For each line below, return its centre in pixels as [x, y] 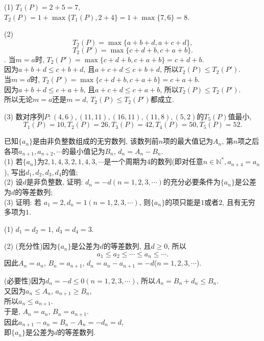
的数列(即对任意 [177, 161]
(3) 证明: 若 [23, 202]
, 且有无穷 [239, 202]
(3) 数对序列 [24, 116]
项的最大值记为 [188, 141]
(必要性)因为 [25, 280]
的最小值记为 [83, 151]
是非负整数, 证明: [55, 182]
